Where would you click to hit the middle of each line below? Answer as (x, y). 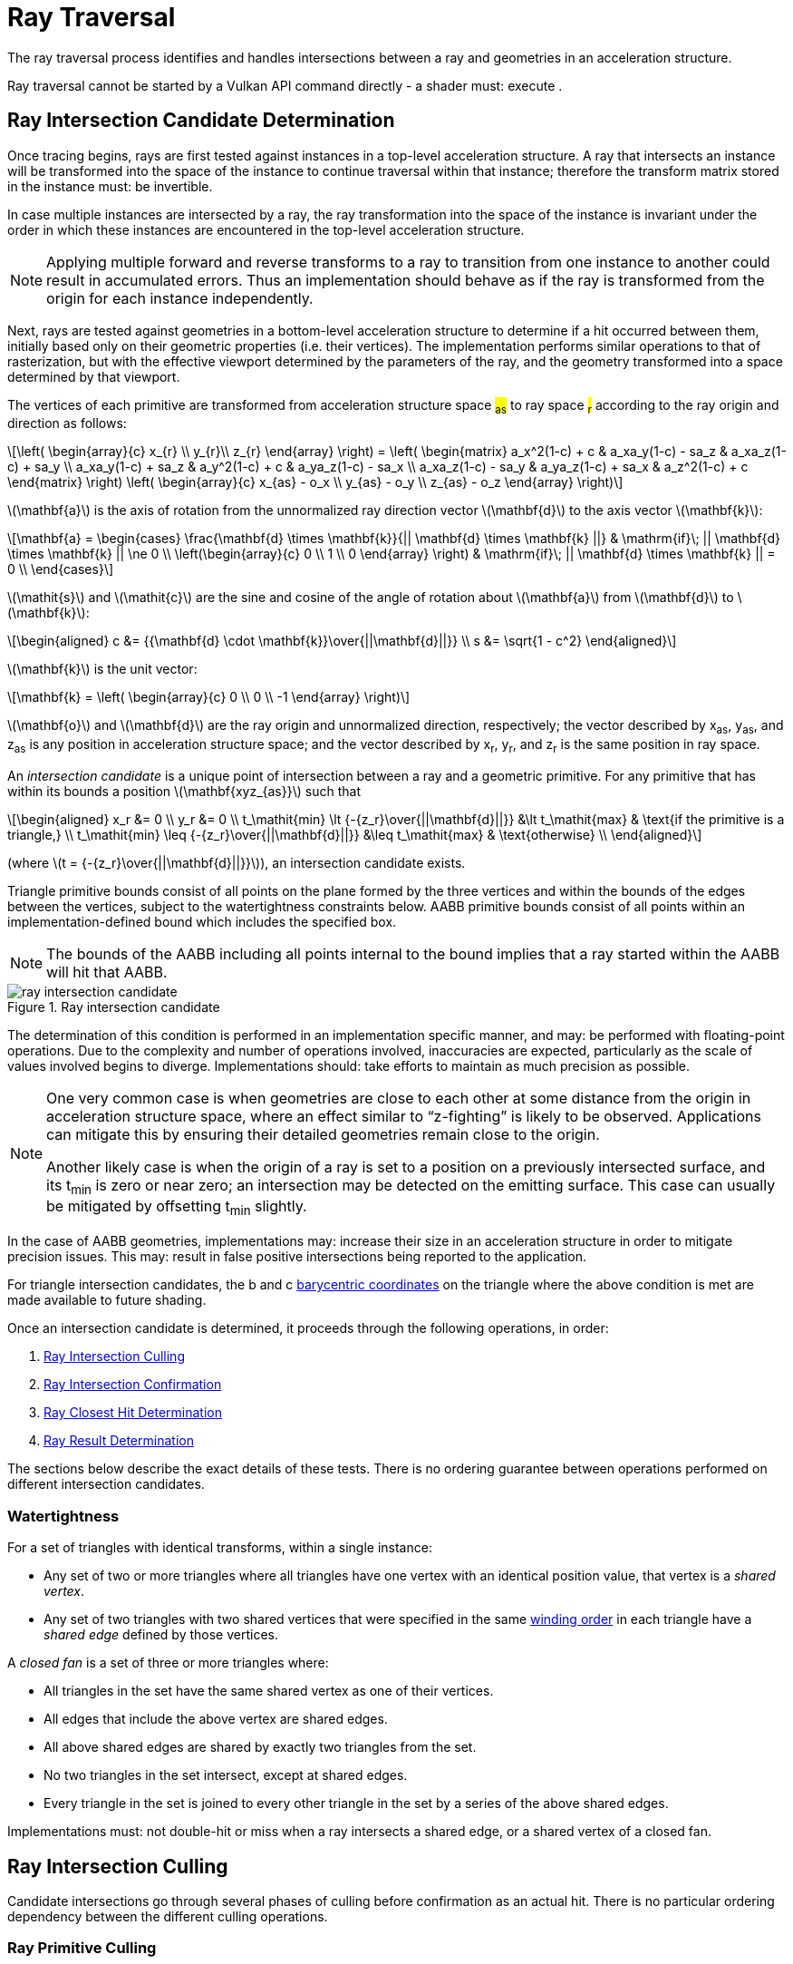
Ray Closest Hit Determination (133, 1413)
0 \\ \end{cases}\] (61, 569)
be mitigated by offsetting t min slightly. (177, 1208)
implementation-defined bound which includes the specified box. (202, 921)
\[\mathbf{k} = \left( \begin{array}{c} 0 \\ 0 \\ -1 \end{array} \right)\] (209, 697)
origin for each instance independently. (180, 298)
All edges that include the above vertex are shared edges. (216, 1719)
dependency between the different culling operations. (168, 1916)
